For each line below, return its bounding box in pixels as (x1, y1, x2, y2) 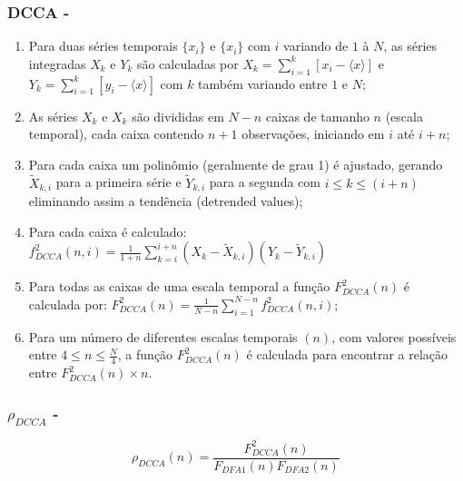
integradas (28, 54, 86, 73)
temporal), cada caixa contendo (28, 124, 204, 143)
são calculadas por (136, 54, 239, 73)
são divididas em (132, 106, 224, 125)
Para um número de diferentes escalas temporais (28, 327, 298, 346)
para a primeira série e (55, 172, 182, 191)
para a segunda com (209, 172, 320, 191)
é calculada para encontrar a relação (246, 345, 448, 364)
